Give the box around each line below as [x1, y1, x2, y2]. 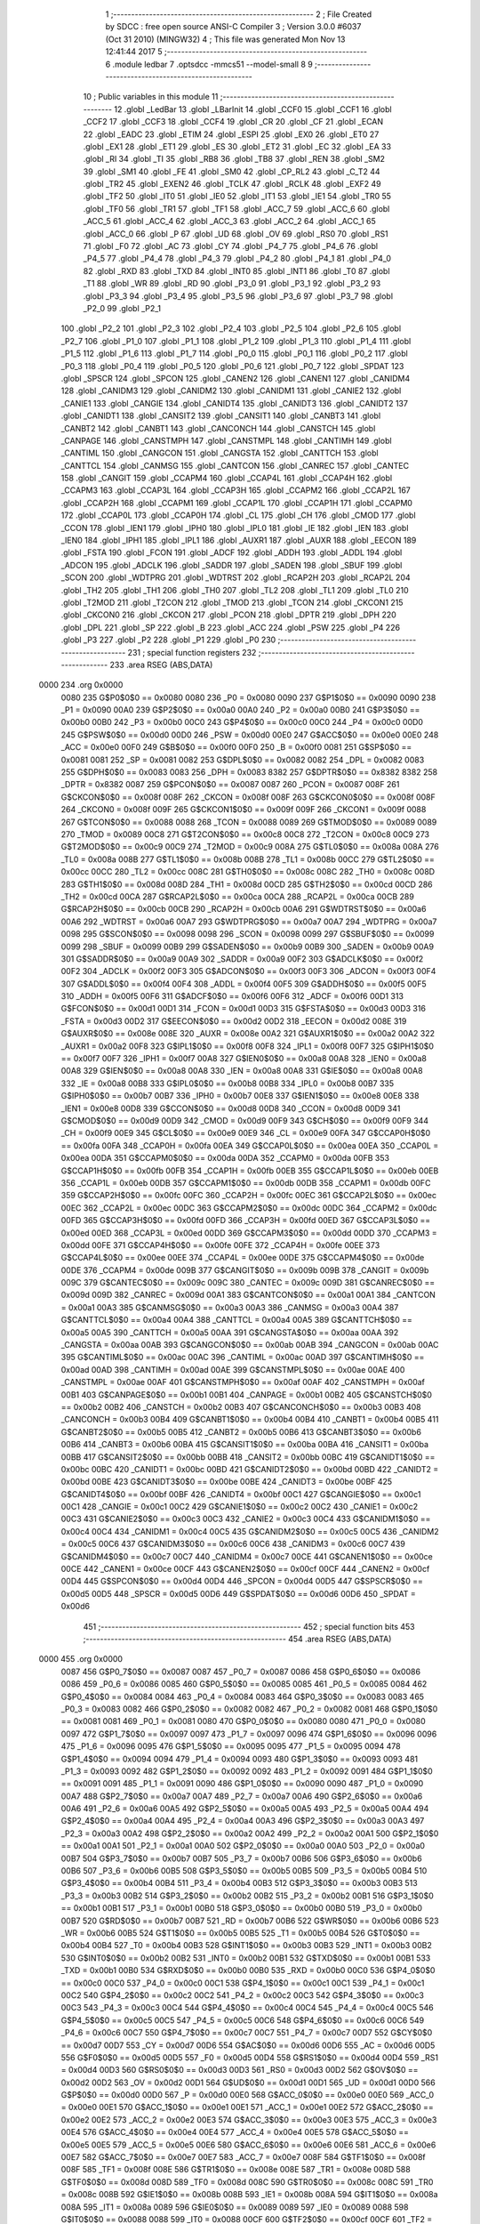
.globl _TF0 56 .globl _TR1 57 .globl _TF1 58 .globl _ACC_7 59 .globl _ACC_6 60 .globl [83, 203, 390, 214]
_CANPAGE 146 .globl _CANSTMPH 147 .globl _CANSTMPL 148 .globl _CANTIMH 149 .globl [60, 435, 392, 446]
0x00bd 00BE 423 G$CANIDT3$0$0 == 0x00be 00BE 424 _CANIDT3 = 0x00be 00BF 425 [60, 1477, 393, 1487]
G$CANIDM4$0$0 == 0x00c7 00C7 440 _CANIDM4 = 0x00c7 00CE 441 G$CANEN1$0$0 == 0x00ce [60, 1551, 433, 1561]
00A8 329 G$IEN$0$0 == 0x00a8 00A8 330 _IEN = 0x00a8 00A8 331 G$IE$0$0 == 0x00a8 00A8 [60, 1066, 423, 1076]
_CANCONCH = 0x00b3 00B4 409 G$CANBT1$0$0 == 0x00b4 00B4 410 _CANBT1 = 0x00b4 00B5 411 [60, 1414, 439, 1425]
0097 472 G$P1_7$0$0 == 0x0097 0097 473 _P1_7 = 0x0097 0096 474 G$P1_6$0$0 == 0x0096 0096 [60, 1728, 437, 1739]
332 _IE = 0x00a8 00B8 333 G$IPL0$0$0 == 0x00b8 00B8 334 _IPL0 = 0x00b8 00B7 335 [60, 1077, 395, 1089]
